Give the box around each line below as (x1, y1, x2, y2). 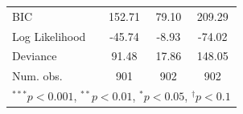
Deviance (12, 47, 57, 64)
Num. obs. (12, 67, 63, 84)
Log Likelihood (12, 27, 86, 44)
